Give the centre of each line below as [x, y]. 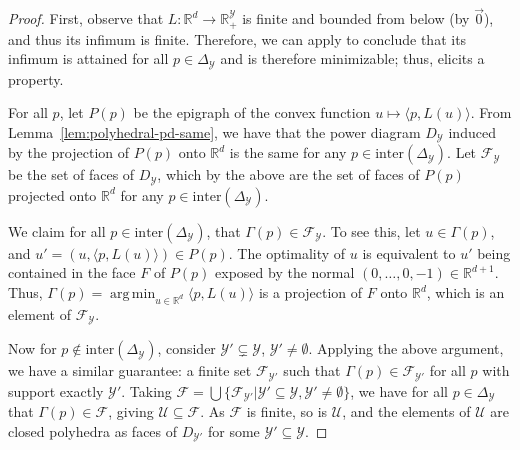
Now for [32, 348]
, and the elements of [406, 411]
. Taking [146, 390]
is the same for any [288, 152]
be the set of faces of [71, 174]
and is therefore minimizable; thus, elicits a [352, 58]
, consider [186, 348]
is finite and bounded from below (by [356, 18]
